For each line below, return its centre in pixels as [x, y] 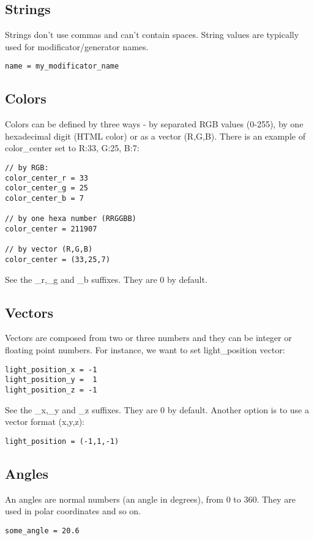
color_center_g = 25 [47, 188]
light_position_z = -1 [51, 390]
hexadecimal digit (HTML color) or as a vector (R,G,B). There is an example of [155, 136]
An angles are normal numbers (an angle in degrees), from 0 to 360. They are [150, 499]
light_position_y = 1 [51, 380]
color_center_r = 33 [47, 178]
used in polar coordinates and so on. [73, 511]
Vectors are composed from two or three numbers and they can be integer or [148, 338]
